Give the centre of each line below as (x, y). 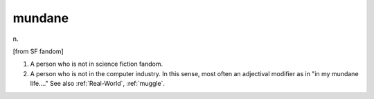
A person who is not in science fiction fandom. (96, 64)
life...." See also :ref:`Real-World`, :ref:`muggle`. (98, 84)
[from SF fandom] (38, 51)
